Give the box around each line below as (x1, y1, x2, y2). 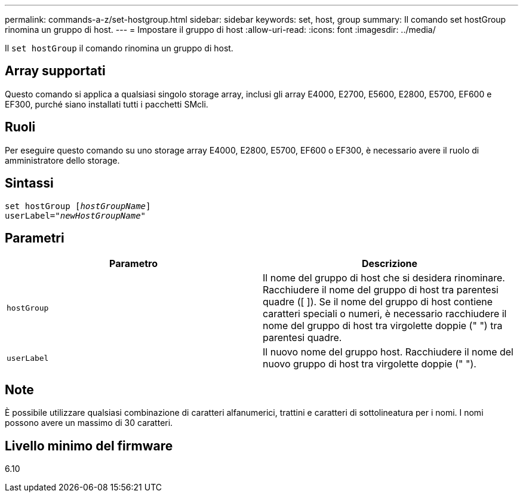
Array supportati (5, 63, 106, 79)
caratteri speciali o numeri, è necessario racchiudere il (263, 308, 507, 320)
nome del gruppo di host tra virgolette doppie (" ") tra (263, 320, 503, 332)
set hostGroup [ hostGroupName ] (5, 201, 151, 211)
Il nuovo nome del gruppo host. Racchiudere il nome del (263, 346, 513, 358)
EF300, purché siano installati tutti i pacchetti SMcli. (5, 99, 208, 109)
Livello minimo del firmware (5, 438, 173, 453)
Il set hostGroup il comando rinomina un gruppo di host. (5, 43, 233, 53)
